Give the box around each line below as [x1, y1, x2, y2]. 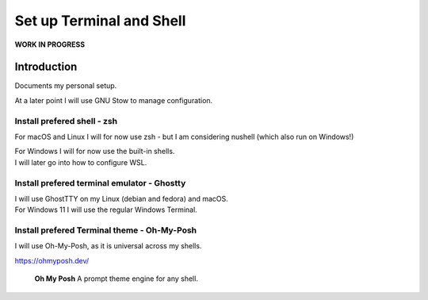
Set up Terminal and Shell [14, 12, 186, 29]
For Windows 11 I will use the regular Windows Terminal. [14, 205, 197, 214]
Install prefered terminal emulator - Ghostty [14, 177, 186, 188]
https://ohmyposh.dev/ [14, 256, 90, 265]
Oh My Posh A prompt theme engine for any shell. [34, 274, 198, 283]
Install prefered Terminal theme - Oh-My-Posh [14, 225, 197, 236]
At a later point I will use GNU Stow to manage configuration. [14, 95, 213, 105]
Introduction [14, 60, 78, 74]
